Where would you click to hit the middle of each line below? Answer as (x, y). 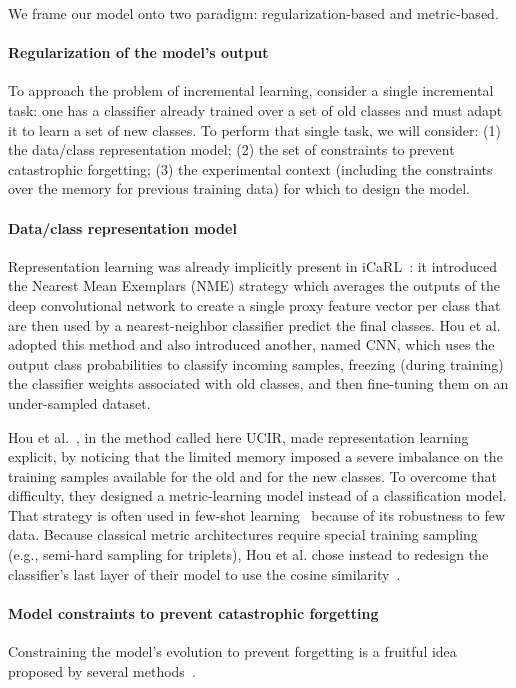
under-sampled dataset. (79, 402)
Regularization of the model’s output (138, 52)
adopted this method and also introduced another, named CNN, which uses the (251, 344)
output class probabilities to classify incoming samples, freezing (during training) (256, 363)
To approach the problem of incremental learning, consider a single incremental (251, 90)
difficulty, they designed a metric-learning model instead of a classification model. (257, 495)
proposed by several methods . (102, 670)
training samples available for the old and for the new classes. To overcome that (252, 475)
